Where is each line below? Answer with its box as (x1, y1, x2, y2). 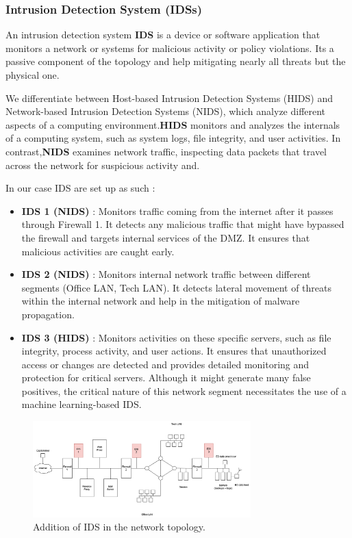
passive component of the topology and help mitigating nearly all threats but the (5, 54, 346, 68)
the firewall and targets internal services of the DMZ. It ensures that (21, 230, 310, 244)
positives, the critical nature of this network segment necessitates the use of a (21, 383, 347, 398)
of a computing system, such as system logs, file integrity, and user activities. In (5, 131, 341, 145)
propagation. (21, 307, 75, 321)
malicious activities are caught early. (21, 244, 175, 258)
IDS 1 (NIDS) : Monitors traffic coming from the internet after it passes (21, 203, 334, 218)
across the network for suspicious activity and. (5, 157, 200, 172)
